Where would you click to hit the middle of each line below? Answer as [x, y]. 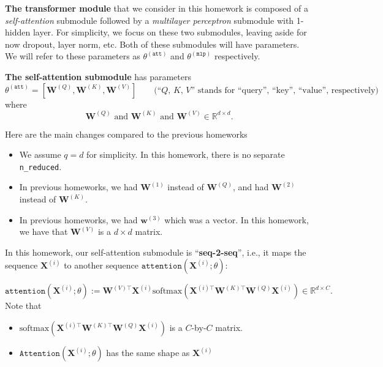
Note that [23, 306]
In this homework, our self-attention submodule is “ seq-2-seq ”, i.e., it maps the [156, 252]
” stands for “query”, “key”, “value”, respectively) [285, 90]
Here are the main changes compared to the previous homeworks [126, 134]
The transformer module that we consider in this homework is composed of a [157, 8]
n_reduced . [40, 166]
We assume [40, 154]
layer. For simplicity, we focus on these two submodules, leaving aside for [170, 32]
